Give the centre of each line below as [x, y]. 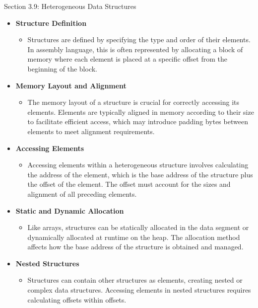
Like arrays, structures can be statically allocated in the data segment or [138, 227]
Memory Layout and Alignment [71, 85]
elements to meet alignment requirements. [91, 131]
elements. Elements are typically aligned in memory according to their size [141, 112]
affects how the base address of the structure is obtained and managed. [135, 247]
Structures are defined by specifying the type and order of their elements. [139, 39]
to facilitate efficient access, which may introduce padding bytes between [138, 121]
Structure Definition [51, 23]
